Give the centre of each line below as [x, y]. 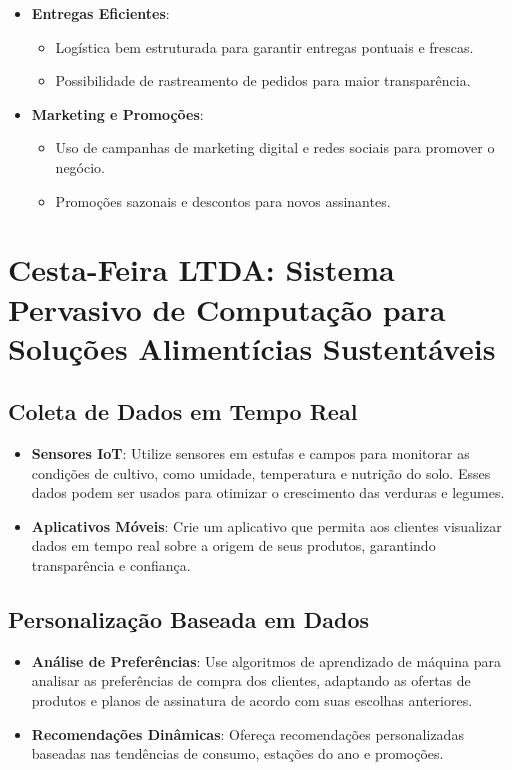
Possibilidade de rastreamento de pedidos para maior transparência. [263, 80]
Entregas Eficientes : [100, 13]
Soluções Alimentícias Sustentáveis [252, 347]
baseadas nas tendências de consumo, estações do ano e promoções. [237, 753]
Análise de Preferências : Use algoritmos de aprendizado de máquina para [266, 660]
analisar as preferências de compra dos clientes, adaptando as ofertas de [251, 680]
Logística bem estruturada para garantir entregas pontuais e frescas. [264, 46]
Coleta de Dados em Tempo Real [183, 411]
